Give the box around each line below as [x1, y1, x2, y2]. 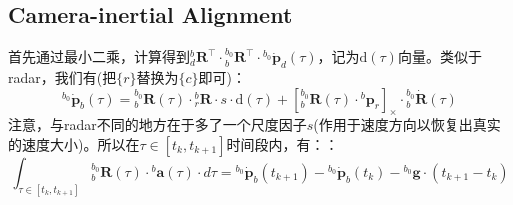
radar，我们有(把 [8, 67, 117, 87]
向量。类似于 [397, 46, 482, 67]
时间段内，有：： [226, 133, 339, 154]
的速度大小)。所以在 [8, 133, 140, 154]
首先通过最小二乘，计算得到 [8, 46, 190, 67]
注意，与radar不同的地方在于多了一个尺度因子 [8, 114, 307, 135]
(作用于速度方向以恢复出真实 [313, 114, 501, 135]
